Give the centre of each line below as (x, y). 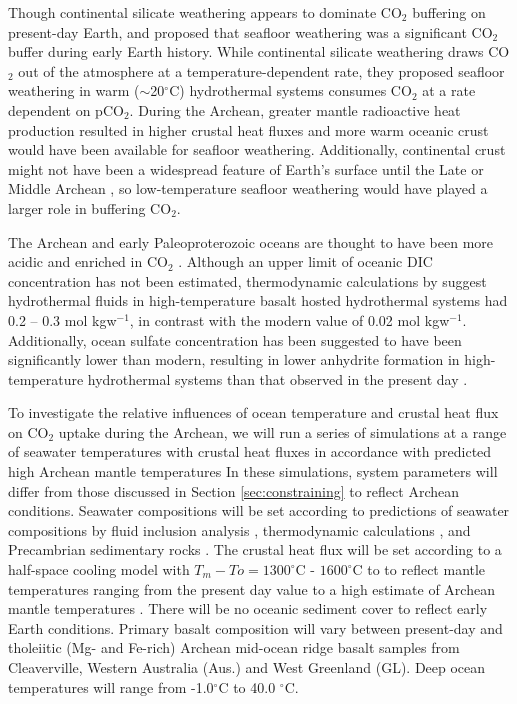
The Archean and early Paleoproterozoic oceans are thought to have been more (251, 241)
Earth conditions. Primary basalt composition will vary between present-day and (255, 627)
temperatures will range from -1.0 (111, 686)
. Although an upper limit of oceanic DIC (305, 261)
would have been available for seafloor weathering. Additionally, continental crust (257, 149)
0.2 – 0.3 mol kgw (62, 319)
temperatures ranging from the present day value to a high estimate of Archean (251, 588)
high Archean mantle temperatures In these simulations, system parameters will (253, 471)
